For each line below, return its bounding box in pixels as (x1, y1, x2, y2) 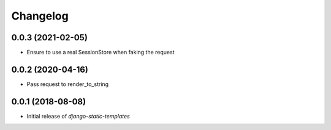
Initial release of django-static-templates (26, 112, 130, 120)
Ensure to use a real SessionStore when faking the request (26, 49, 175, 56)
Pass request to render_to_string (26, 80, 109, 88)
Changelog (11, 9, 69, 23)
